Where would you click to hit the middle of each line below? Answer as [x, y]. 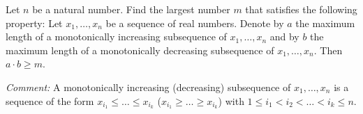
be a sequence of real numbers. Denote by [195, 23]
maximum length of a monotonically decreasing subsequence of [140, 50]
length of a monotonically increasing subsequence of [116, 36]
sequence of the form [50, 100]
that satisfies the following [301, 9]
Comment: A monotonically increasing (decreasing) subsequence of [148, 87]
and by [284, 36]
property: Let [34, 23]
